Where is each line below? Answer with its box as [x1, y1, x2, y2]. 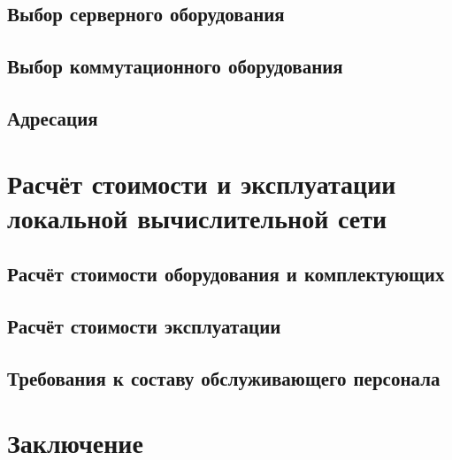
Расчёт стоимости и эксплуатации [7, 165, 396, 201]
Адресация [7, 103, 98, 131]
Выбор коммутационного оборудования [7, 52, 343, 80]
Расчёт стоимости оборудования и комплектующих [7, 260, 445, 287]
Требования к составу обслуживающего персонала [7, 364, 441, 391]
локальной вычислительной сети [7, 199, 387, 235]
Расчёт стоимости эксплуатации [7, 312, 281, 340]
